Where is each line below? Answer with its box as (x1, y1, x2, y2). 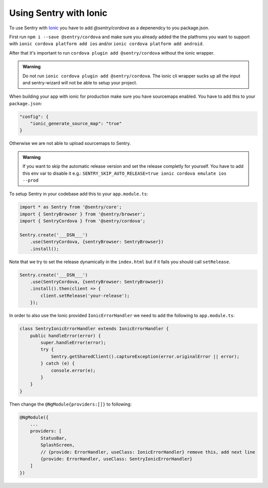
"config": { (19, 114, 49, 119)
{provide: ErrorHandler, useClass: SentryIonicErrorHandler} (40, 456, 193, 462)
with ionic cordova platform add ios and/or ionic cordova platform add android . (9, 41, 204, 47)
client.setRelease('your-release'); (40, 293, 130, 298)
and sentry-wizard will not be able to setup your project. (22, 79, 137, 85)
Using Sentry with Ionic (9, 7, 108, 18)
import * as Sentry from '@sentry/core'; (19, 204, 122, 210)
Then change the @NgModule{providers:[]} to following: (9, 401, 132, 407)
